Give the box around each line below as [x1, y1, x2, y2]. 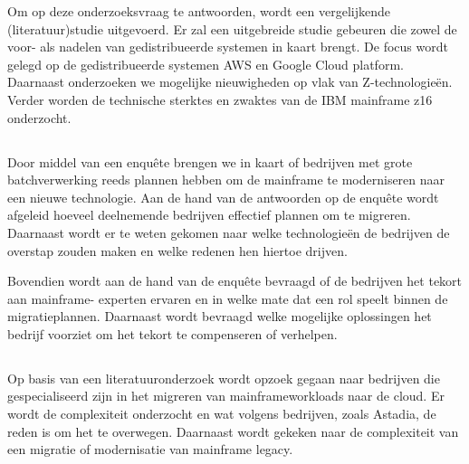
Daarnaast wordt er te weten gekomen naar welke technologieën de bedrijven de [7, 223, 450, 241]
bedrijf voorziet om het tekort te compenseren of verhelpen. [7, 324, 338, 343]
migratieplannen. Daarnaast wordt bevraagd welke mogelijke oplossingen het [7, 307, 432, 326]
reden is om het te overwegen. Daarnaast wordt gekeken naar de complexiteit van [7, 421, 459, 440]
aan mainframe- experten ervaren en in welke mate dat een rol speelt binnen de [7, 289, 448, 308]
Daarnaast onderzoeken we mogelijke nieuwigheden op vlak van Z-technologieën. [7, 72, 453, 91]
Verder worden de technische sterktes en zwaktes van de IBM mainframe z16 [7, 90, 433, 109]
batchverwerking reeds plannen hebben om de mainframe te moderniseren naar [7, 170, 445, 189]
